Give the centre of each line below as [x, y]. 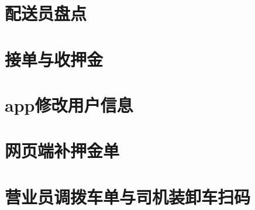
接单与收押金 [54, 59]
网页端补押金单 [62, 151]
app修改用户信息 [69, 104]
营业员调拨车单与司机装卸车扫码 [128, 196]
